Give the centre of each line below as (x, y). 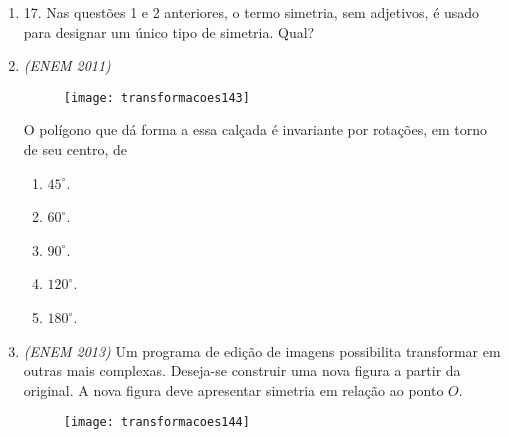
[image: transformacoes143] (156, 97)
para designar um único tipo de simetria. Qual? (169, 31)
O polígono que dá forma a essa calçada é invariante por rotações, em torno (255, 129)
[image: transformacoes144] (156, 422)
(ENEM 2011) (67, 65)
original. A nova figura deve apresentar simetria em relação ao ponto (233, 389)
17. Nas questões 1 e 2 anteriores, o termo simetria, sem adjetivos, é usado (251, 12)
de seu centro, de (75, 149)
